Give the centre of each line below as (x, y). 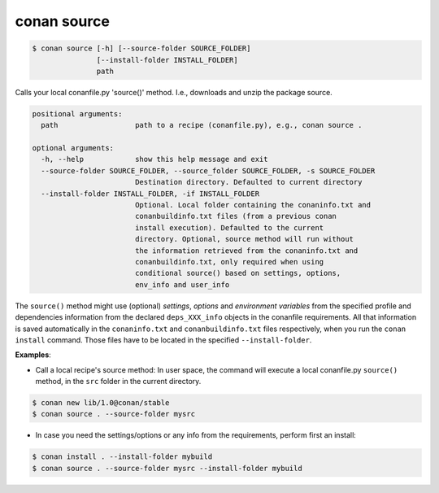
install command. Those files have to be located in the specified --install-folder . (163, 340)
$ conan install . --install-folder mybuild (122, 457)
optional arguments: (73, 148)
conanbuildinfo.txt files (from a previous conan (236, 216)
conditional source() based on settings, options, (238, 273)
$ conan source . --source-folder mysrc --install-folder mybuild (167, 468)
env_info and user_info (182, 284)
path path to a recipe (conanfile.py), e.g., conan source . (202, 125)
